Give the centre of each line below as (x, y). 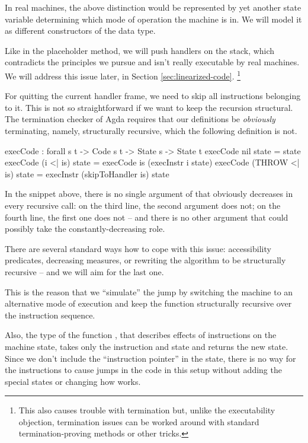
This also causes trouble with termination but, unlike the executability (147, 410)
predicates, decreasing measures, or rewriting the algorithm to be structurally (145, 260)
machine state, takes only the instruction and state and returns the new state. (147, 346)
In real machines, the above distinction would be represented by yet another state (153, 7)
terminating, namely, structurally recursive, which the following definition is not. (151, 130)
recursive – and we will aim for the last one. (84, 271)
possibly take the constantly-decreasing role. (85, 229)
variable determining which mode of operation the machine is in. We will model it (153, 19)
